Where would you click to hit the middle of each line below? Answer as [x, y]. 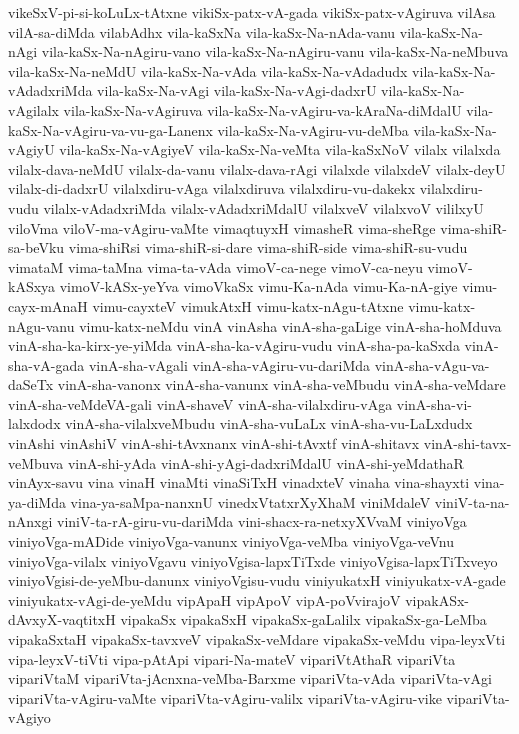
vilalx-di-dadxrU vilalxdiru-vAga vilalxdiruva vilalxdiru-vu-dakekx [212, 188]
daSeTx [31, 384]
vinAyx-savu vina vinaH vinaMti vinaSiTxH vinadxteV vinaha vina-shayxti [239, 482]
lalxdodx [34, 423]
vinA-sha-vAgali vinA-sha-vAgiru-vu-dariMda [229, 364]
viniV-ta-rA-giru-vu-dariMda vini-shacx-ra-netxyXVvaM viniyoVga [262, 521]
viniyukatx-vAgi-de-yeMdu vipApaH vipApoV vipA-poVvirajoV [204, 599]
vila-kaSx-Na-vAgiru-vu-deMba [313, 129]
